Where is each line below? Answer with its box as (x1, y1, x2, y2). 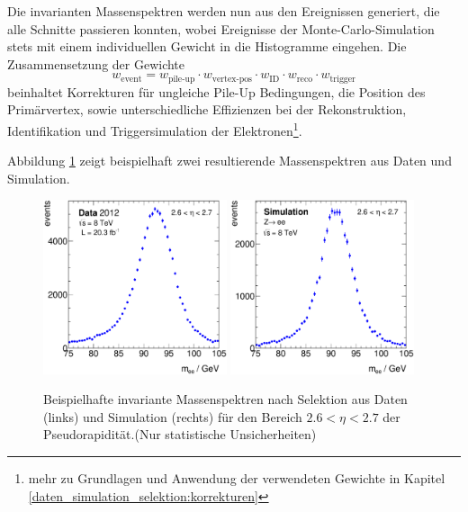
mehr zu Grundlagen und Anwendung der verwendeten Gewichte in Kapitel (28, 468, 445, 487)
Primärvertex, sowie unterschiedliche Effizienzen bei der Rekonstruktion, (7, 100, 407, 119)
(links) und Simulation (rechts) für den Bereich (43, 407, 302, 426)
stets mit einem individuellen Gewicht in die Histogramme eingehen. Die (7, 37, 407, 56)
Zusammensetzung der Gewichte (7, 54, 185, 73)
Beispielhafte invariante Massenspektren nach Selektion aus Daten (43, 390, 408, 409)
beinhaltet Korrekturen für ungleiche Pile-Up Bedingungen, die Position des (7, 82, 426, 101)
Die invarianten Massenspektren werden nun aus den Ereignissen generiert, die (7, 2, 440, 20)
